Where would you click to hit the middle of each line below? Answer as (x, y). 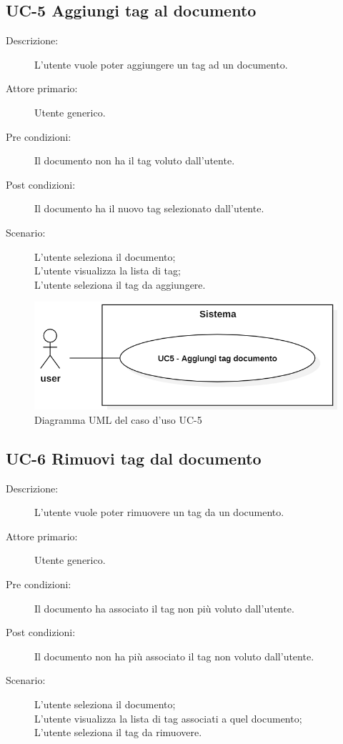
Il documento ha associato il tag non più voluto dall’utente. (164, 608)
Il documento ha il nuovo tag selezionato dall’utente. (149, 208)
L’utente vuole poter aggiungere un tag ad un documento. (161, 64)
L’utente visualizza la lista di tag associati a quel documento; (168, 718)
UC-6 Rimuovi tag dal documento (134, 458)
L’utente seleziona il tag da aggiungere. (120, 284)
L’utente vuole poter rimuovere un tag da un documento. (159, 512)
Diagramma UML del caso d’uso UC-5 (118, 419)
